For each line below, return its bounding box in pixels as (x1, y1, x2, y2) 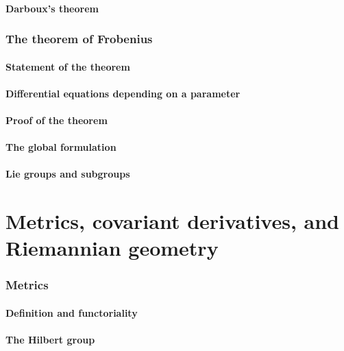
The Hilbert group (5, 332, 95, 347)
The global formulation (5, 140, 116, 154)
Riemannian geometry (5, 234, 219, 262)
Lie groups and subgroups (5, 167, 130, 181)
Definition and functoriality (5, 305, 138, 319)
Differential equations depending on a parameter (5, 86, 241, 100)
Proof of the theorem (5, 113, 108, 127)
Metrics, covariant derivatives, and (5, 207, 340, 235)
